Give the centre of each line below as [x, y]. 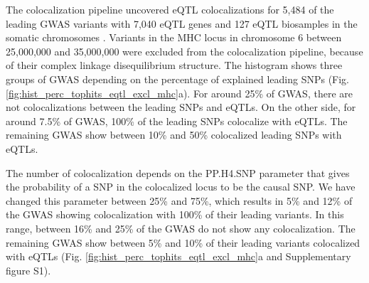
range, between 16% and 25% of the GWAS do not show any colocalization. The [181, 228]
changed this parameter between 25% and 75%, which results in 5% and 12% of [179, 200]
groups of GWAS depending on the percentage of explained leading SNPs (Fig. [177, 79]
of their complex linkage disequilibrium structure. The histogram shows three [174, 65]
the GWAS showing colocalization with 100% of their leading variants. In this [175, 214]
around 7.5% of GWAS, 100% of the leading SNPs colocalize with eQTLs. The [177, 121]
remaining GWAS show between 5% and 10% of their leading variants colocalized [183, 242]
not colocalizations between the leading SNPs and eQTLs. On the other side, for [181, 107]
